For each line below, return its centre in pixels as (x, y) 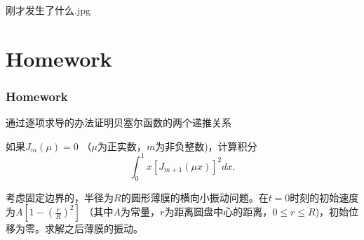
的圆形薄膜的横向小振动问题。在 (195, 197)
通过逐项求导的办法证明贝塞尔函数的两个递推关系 (119, 122)
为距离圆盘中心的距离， (218, 212)
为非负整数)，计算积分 (206, 146)
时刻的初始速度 (324, 197)
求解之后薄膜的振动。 (94, 228)
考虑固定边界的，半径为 (60, 197)
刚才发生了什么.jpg (48, 10)
